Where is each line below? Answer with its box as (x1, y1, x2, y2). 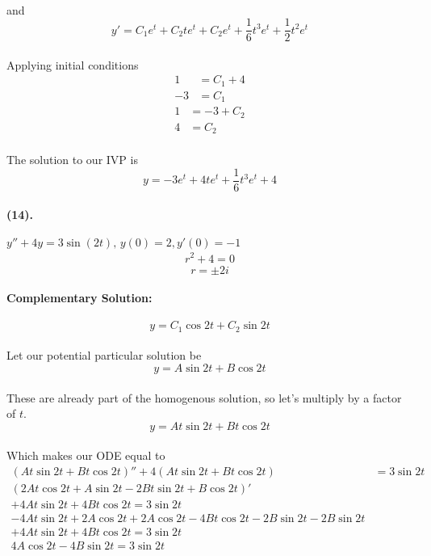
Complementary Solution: (6, 289, 153, 306)
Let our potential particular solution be (6, 347, 202, 364)
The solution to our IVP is (6, 150, 138, 167)
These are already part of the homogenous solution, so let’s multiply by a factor (6, 389, 402, 406)
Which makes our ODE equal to (6, 447, 165, 464)
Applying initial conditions (6, 56, 139, 73)
